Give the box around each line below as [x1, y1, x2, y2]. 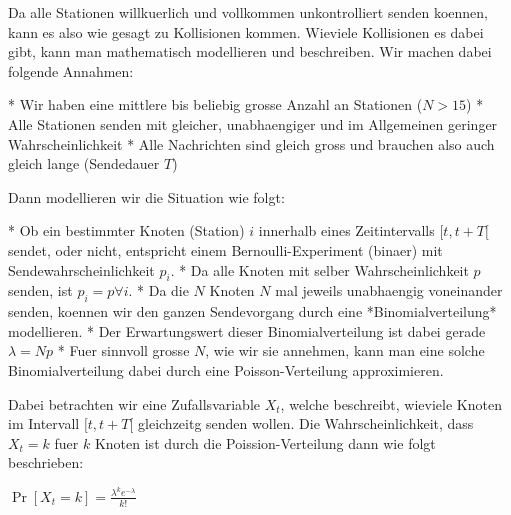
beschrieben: [8, 452, 84, 473]
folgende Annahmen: [8, 60, 134, 81]
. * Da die [128, 280, 189, 301]
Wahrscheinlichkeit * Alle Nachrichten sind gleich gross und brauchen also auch [8, 133, 495, 154]
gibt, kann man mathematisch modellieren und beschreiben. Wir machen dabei [8, 41, 492, 62]
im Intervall [8, 413, 80, 434]
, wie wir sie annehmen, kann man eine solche [205, 340, 485, 361]
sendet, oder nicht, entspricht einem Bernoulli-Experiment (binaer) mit [8, 239, 443, 260]
